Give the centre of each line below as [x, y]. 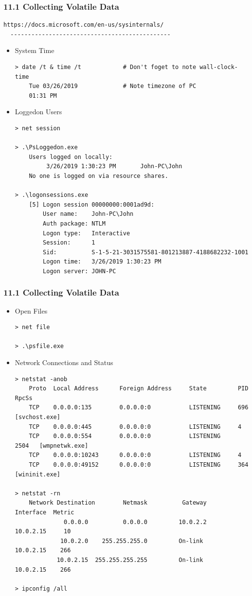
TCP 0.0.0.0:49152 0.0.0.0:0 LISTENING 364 [139, 465]
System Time [35, 50]
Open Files [31, 310]
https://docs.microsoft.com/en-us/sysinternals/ [84, 25]
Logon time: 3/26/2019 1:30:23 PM [102, 262]
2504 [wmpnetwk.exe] [52, 446]
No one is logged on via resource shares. [99, 176]
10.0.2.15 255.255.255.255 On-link [130, 560]
